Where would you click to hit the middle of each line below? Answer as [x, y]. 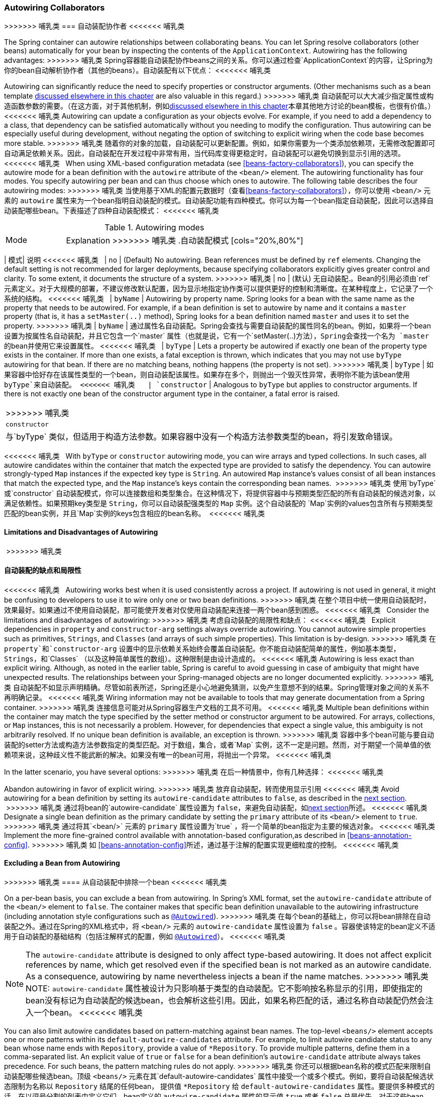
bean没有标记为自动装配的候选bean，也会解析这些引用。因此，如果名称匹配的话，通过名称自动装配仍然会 [226, 1001]
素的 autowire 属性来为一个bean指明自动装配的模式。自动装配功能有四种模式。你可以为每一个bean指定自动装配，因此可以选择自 [219, 201]
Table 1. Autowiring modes [154, 228]
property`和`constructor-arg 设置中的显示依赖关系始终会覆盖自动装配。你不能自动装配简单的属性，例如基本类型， [202, 648]
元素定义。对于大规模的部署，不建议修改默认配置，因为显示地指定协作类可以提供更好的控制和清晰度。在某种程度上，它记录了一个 [218, 289]
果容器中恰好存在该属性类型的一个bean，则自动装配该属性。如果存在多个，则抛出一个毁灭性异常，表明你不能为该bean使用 [207, 375]
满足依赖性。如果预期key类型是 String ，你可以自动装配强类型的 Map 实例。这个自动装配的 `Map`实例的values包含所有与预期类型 [218, 503]
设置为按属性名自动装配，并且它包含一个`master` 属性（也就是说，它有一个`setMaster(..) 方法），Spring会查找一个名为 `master [217, 336]
